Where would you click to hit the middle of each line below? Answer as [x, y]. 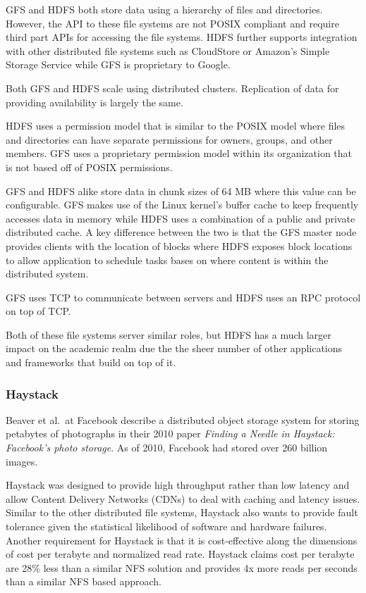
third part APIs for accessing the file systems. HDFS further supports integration [182, 37]
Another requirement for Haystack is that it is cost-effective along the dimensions [182, 540]
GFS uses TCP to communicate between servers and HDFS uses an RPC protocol [183, 297]
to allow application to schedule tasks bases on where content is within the [167, 260]
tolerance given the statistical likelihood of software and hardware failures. [166, 526]
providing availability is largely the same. [94, 102]
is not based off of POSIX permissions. [89, 167]
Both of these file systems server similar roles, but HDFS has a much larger [169, 334]
